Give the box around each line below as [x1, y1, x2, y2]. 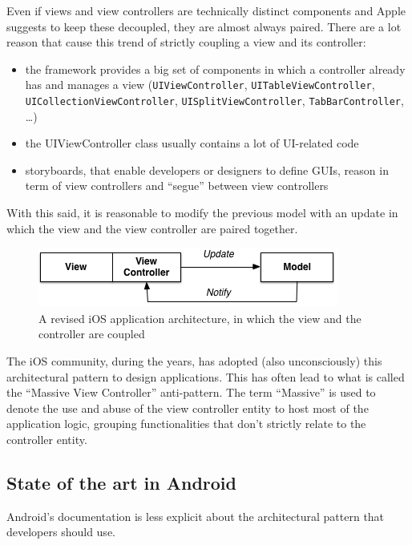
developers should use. [6, 523, 115, 540]
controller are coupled [38, 325, 145, 342]
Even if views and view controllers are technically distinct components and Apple [6, 2, 406, 18]
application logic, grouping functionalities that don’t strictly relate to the [6, 415, 366, 432]
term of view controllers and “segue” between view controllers [25, 177, 329, 194]
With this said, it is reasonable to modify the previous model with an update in [6, 204, 398, 221]
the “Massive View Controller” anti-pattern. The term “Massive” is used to [6, 384, 376, 401]
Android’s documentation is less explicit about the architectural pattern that [6, 507, 385, 524]
